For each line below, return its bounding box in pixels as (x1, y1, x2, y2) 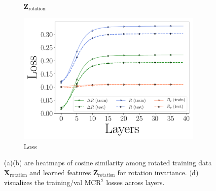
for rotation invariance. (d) (117, 167, 199, 177)
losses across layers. (106, 177, 165, 187)
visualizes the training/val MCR (4, 177, 101, 187)
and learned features (29, 167, 91, 177)
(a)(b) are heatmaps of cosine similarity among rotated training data (4, 157, 212, 168)
